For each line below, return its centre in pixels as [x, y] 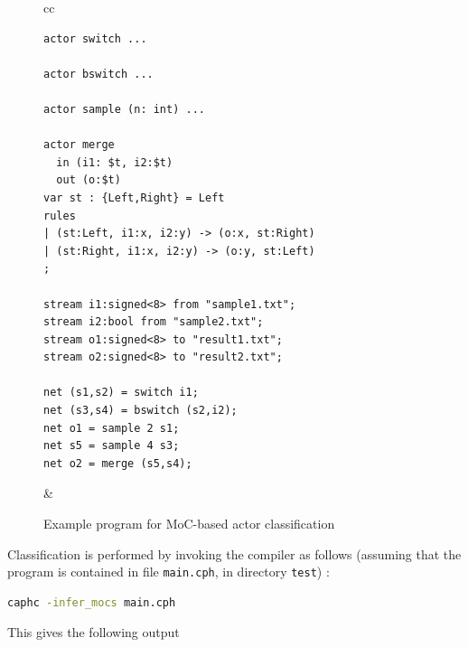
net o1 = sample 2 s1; [112, 428]
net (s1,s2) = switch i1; [121, 393]
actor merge [79, 145]
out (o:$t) [89, 180]
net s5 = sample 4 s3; [112, 446]
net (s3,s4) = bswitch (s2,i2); [140, 411]
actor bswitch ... [98, 74]
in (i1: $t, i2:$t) [115, 162]
